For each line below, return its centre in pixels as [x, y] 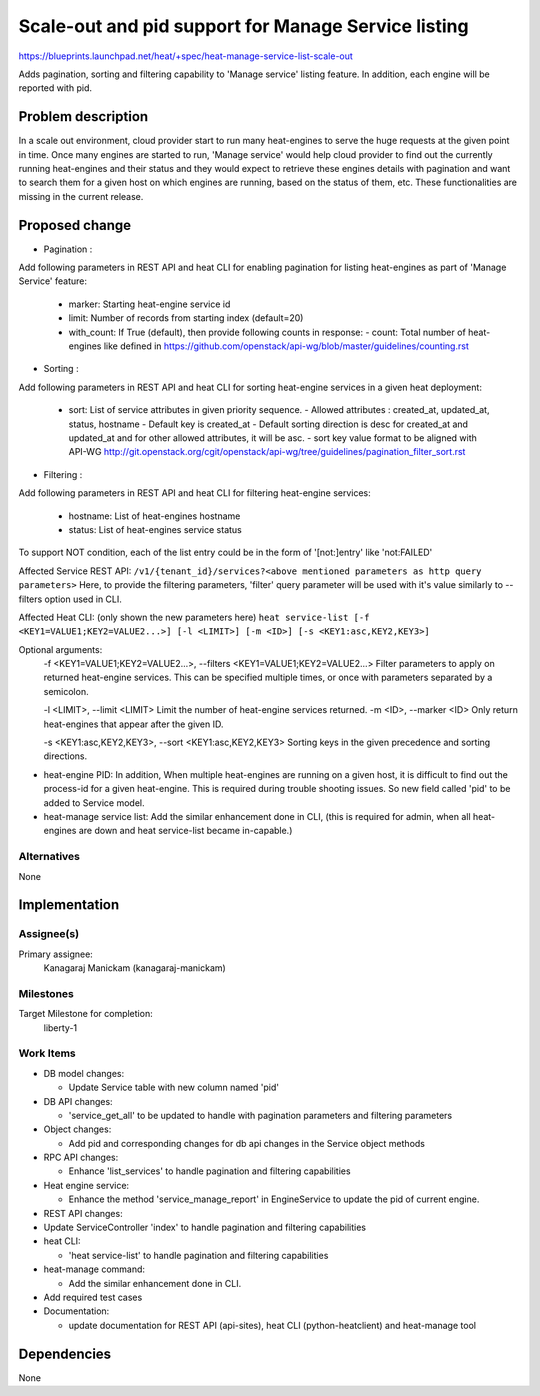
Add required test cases [93, 1297]
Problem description [83, 116]
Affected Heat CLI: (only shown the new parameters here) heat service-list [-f [194, 617]
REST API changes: [83, 1213]
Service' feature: [53, 281]
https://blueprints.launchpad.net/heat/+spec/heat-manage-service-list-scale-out [186, 56]
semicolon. [66, 691]
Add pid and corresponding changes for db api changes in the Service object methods [246, 1143]
